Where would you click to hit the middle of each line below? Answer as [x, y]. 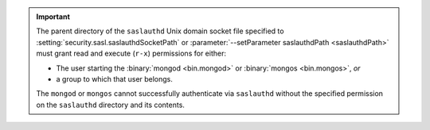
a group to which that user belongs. [114, 78]
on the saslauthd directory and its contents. [110, 105]
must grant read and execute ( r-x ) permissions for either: [131, 54]
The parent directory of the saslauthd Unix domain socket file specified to [160, 31]
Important [53, 17]
